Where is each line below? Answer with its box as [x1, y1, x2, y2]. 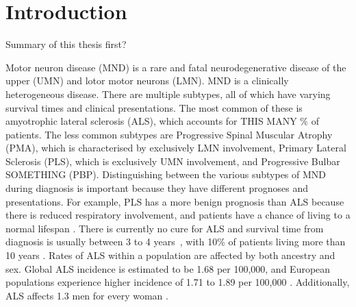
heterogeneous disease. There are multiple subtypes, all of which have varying [5, 86, 331, 101]
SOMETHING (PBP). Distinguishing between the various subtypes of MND [5, 167, 327, 182]
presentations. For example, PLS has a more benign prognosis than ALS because [5, 194, 344, 208]
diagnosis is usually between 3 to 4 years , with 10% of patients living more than [5, 234, 346, 249]
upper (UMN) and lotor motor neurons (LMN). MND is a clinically [5, 73, 289, 88]
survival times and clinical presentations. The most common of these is [5, 100, 303, 114]
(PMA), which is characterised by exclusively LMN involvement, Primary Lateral [5, 140, 346, 155]
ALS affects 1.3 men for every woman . [5, 288, 168, 302]
